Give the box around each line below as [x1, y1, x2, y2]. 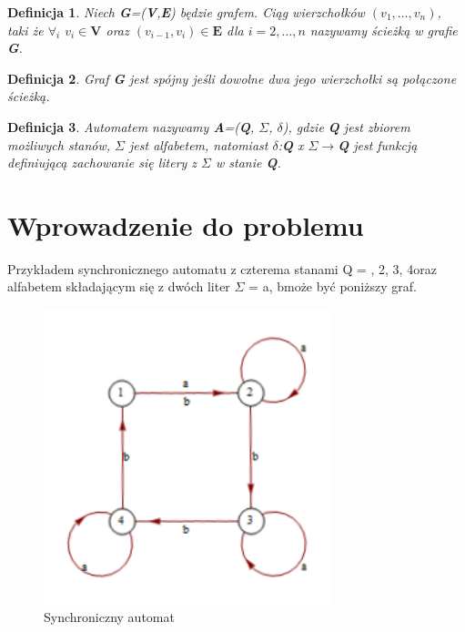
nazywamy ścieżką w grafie [309, 20, 458, 39]
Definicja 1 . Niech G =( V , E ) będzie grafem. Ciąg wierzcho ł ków [7, 3, 365, 21]
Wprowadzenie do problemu [7, 206, 364, 243]
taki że [7, 20, 44, 39]
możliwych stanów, [7, 135, 111, 154]
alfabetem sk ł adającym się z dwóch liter [7, 277, 230, 296]
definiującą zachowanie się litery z [7, 153, 197, 172]
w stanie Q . [216, 153, 281, 172]
